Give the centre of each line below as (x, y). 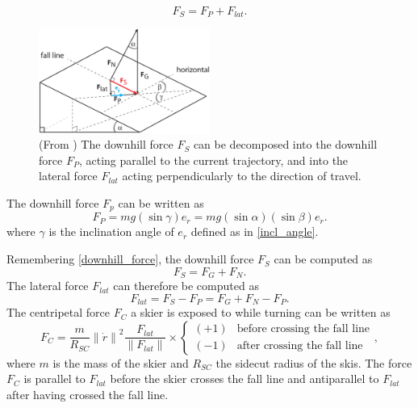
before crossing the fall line (303, 329)
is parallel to (54, 379)
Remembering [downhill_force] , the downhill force (130, 259)
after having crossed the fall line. (88, 394)
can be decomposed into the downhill (285, 144)
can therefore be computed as (186, 286)
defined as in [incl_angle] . (255, 231)
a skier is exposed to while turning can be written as (261, 312)
